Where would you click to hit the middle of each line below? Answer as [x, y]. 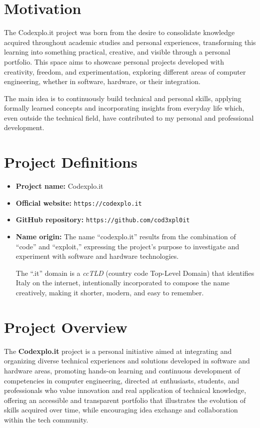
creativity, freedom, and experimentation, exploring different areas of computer [125, 71]
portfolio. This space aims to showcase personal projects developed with [114, 61]
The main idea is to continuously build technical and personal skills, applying [123, 98]
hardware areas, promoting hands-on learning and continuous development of [122, 370]
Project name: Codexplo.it [59, 186]
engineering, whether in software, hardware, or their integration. [102, 81]
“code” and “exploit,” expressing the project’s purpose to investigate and [127, 246]
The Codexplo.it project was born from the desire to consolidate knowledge [119, 32]
